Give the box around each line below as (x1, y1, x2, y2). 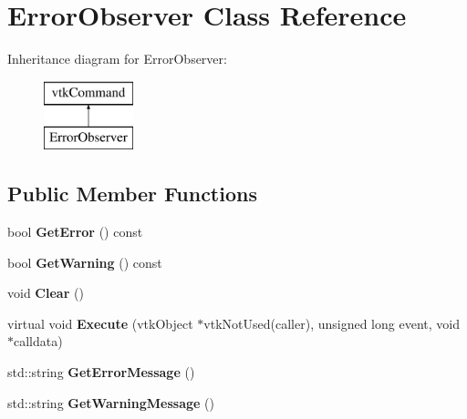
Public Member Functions (7, 179, 257, 208)
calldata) (14, 332, 63, 351)
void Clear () (7, 283, 84, 302)
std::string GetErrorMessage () (7, 363, 195, 382)
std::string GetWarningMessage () (7, 393, 214, 412)
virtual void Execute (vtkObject (7, 313, 193, 332)
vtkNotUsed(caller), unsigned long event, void (203, 313, 460, 332)
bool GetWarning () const (7, 252, 162, 271)
